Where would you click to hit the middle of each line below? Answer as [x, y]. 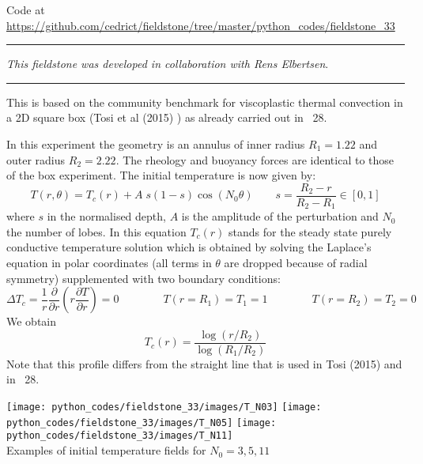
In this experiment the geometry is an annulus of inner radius [156, 143]
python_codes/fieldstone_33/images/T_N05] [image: [142, 423]
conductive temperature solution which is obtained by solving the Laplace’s [189, 247]
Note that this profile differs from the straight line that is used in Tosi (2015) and [204, 363]
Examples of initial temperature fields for [106, 450]
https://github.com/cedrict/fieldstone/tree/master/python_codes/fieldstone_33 [201, 25]
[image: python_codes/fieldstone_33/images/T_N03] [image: [164, 407]
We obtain [32, 321]
